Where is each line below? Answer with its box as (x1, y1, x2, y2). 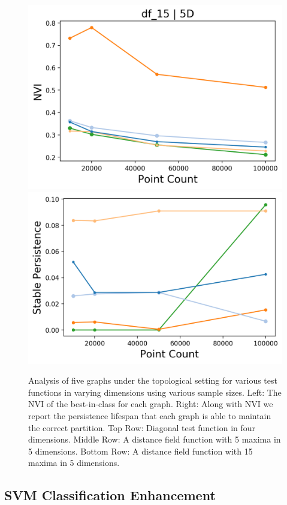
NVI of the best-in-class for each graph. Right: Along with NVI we (28, 398, 273, 410)
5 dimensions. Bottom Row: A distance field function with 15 (28, 444, 253, 457)
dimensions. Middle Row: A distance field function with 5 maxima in (28, 433, 281, 446)
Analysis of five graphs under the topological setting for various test (28, 374, 277, 387)
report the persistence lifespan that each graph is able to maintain (28, 409, 271, 422)
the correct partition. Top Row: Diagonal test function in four (28, 421, 256, 434)
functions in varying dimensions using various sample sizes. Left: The (28, 386, 282, 398)
